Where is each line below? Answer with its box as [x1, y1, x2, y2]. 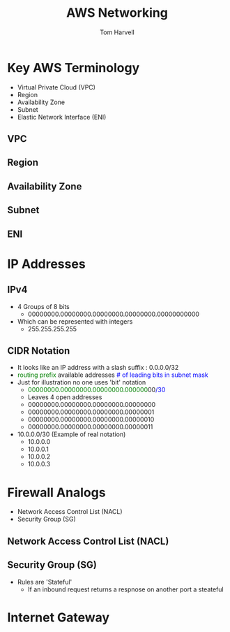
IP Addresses [7, 256, 86, 272]
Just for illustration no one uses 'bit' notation [17, 378, 146, 387]
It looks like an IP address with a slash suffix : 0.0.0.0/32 [17, 364, 179, 372]
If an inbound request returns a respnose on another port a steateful [27, 585, 224, 594]
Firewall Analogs [7, 484, 106, 501]
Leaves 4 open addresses [27, 393, 102, 401]
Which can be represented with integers [17, 317, 133, 326]
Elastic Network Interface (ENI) [17, 113, 107, 121]
